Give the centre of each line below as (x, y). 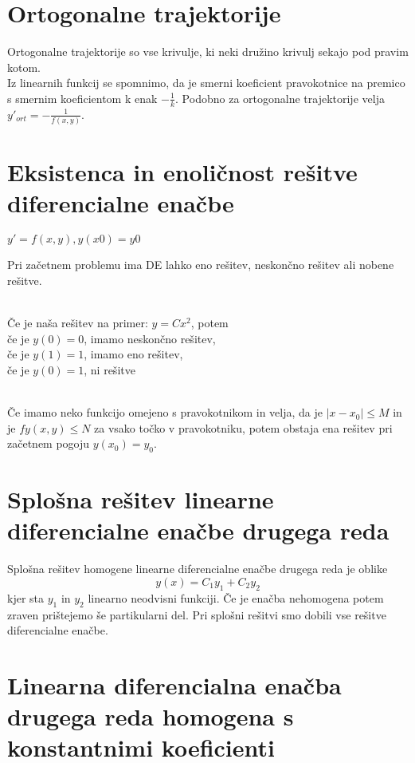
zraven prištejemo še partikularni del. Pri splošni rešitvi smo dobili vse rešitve (197, 614)
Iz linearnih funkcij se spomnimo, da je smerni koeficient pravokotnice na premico (206, 83)
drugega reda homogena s (151, 716)
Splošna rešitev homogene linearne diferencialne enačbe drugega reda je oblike (198, 569)
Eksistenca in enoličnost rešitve (182, 172)
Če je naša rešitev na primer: (78, 323)
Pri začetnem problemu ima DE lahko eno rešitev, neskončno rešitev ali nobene (201, 265)
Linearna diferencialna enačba (174, 684)
